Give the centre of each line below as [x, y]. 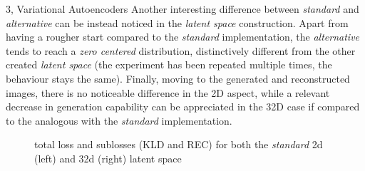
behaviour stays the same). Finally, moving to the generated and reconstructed [178, 78]
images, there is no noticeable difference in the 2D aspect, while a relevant [168, 92]
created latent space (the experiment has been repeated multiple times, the [169, 64]
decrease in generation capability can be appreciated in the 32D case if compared [183, 107]
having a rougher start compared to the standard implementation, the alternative [183, 37]
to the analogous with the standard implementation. [119, 120]
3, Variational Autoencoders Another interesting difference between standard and [182, 9]
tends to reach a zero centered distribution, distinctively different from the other [181, 50]
